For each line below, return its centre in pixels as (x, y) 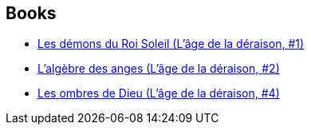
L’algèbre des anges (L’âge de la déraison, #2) (159, 69)
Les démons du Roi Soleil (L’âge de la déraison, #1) (171, 44)
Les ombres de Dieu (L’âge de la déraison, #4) (159, 93)
